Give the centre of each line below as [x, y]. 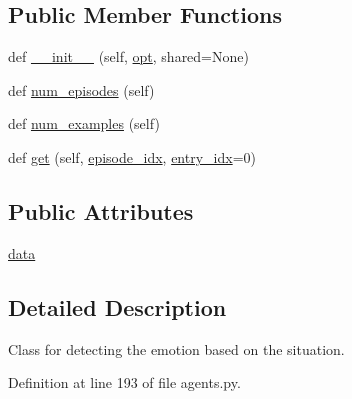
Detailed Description [117, 306]
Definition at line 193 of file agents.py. [124, 382]
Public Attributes [101, 210]
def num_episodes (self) [81, 89]
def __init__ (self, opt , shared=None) [128, 56]
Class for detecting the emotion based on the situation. [176, 348]
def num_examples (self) [84, 123]
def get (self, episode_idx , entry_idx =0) [132, 156]
